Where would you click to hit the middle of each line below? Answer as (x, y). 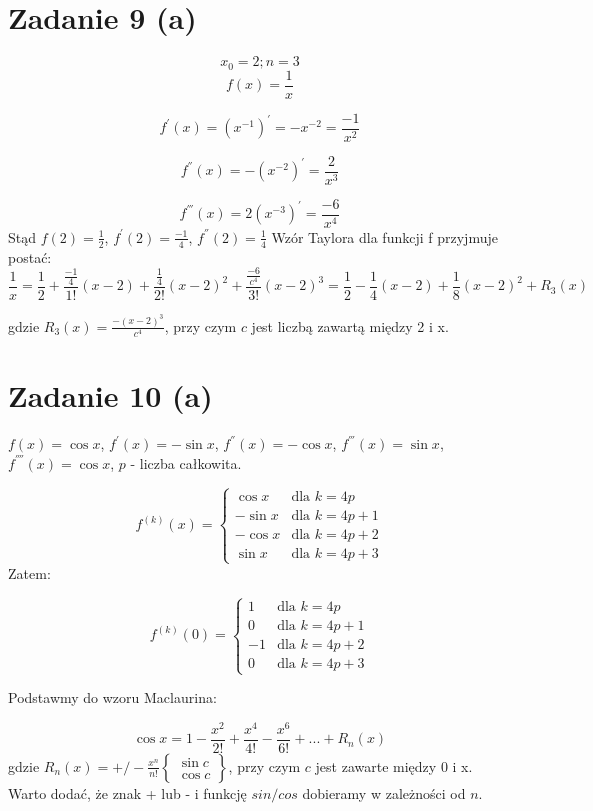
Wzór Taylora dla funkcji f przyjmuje (384, 236)
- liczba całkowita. (186, 462)
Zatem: (29, 572)
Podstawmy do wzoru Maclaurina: (112, 697)
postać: (30, 256)
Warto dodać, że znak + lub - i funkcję (127, 792)
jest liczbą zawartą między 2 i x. (350, 325)
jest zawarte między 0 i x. (394, 765)
